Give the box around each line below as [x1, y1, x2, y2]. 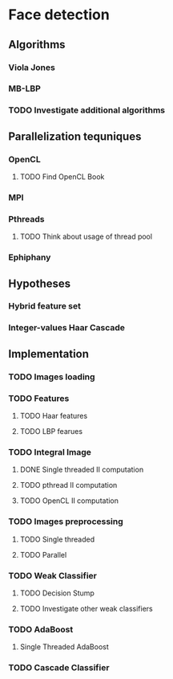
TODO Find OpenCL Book [19, 172, 105, 182]
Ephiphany [8, 252, 51, 263]
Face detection [8, 6, 110, 24]
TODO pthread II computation [19, 481, 118, 490]
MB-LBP [8, 83, 42, 94]
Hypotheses [8, 276, 71, 290]
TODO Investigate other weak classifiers [19, 603, 154, 613]
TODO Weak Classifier [8, 570, 98, 581]
